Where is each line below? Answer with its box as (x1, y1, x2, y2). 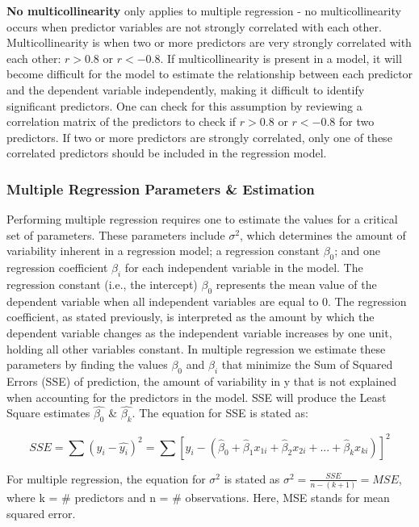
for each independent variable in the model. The (124, 259, 363, 276)
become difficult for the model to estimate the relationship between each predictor (6, 65, 413, 82)
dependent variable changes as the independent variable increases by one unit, (6, 324, 392, 341)
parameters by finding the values (6, 356, 168, 373)
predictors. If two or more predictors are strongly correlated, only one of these (6, 128, 392, 145)
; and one (334, 242, 381, 259)
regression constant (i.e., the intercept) (6, 275, 198, 292)
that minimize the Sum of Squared (221, 356, 393, 373)
